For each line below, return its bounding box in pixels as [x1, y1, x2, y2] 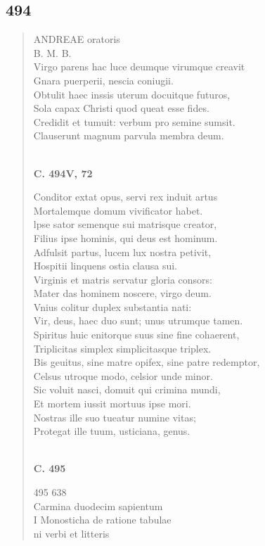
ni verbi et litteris [33, 526, 110, 540]
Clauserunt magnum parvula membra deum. [33, 128, 224, 143]
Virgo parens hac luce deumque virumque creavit [33, 59, 245, 74]
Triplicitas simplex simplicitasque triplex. [33, 341, 212, 355]
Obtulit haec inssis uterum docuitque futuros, [33, 87, 231, 101]
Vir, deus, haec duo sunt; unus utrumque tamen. [33, 313, 243, 328]
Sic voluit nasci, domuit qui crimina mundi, [33, 382, 221, 397]
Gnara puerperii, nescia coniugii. [33, 72, 174, 87]
